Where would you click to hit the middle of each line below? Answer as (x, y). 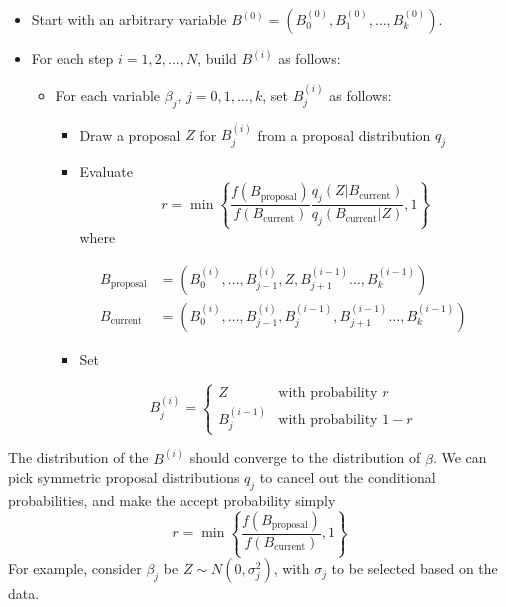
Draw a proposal (130, 134)
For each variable (108, 94)
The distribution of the (78, 457)
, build (217, 58)
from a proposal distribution (344, 134)
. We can (459, 457)
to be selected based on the (414, 568)
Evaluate (106, 171)
